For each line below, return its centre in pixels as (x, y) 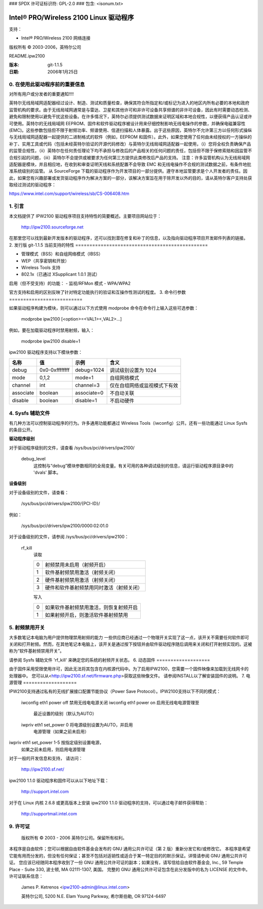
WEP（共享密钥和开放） (45, 261)
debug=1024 (90, 370)
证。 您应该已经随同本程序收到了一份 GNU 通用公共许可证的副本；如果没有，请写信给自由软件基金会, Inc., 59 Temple (126, 863)
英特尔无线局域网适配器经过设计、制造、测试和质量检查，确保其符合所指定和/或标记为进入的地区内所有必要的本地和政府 (129, 103)
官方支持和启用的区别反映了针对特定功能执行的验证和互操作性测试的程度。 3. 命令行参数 (97, 292)
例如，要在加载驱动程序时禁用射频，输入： (52, 330)
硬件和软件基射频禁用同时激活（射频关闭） (94, 588)
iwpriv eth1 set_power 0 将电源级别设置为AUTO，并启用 (77, 725)
